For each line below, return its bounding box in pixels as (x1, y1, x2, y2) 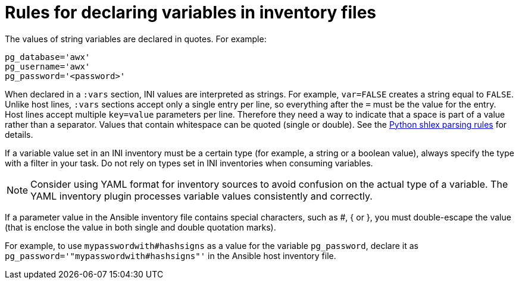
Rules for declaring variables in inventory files (5, 2, 377, 23)
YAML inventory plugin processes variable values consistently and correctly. (30, 190, 373, 202)
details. (5, 129, 33, 140)
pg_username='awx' (5, 61, 90, 71)
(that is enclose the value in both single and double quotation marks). (5, 222, 276, 232)
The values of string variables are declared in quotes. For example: (5, 33, 267, 44)
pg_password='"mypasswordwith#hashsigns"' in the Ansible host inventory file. (5, 250, 336, 261)
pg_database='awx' (5, 52, 90, 62)
